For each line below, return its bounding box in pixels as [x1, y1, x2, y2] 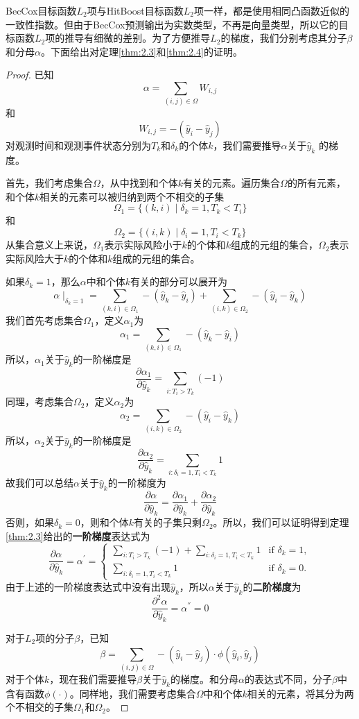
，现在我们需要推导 [49, 671, 137, 686]
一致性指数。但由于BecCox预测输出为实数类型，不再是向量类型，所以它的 [6, 17, 339, 31]
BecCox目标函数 [6, 3, 77, 17]
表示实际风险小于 [104, 237, 182, 252]
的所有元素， [287, 176, 346, 190]
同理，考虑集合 [6, 394, 73, 409]
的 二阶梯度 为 [243, 579, 301, 593]
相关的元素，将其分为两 [247, 686, 354, 700]
